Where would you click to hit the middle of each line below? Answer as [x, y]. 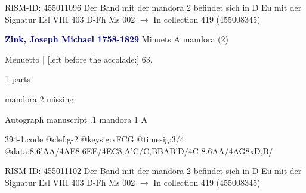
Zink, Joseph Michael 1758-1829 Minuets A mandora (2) [117, 39]
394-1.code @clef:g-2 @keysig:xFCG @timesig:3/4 [95, 139]
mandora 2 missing [39, 99]
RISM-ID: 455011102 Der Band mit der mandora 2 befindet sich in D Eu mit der [153, 171]
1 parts [18, 79]
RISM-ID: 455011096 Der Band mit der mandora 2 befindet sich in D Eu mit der [153, 7]
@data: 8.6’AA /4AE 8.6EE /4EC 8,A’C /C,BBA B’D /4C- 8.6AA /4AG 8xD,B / [139, 150]
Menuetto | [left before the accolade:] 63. [79, 59]
